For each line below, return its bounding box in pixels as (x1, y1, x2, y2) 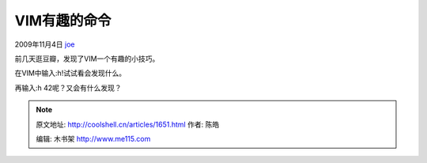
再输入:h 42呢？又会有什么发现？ (14, 83, 122, 93)
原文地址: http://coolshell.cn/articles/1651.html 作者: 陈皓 (36, 119, 220, 129)
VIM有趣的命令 (14, 12, 111, 29)
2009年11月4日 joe (14, 40, 75, 49)
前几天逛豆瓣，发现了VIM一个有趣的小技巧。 (14, 54, 160, 63)
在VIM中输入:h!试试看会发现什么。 (14, 68, 127, 78)
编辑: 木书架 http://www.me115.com (36, 134, 151, 143)
